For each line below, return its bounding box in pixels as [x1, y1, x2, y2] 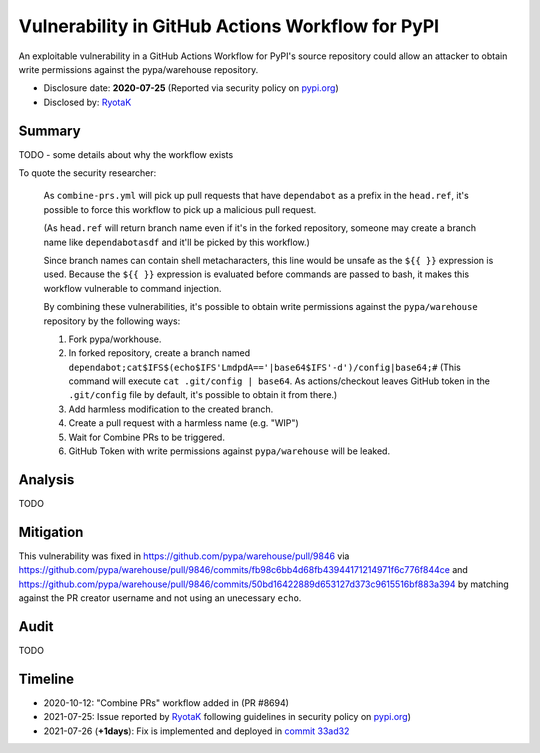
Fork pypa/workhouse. [68, 333, 162, 345]
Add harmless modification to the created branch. [68, 403, 274, 415]
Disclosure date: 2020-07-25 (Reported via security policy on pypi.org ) [43, 82, 339, 94]
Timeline [18, 670, 75, 687]
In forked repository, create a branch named [68, 347, 251, 359]
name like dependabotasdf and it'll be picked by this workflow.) [43, 236, 310, 248]
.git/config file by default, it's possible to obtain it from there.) [68, 389, 338, 401]
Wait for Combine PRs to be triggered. [68, 431, 225, 443]
